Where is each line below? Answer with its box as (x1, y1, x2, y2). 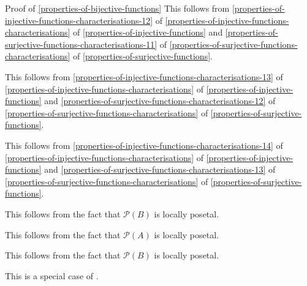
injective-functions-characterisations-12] (5, 13, 153, 26)
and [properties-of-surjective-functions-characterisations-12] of (44, 94, 276, 107)
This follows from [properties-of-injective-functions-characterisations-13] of (5, 70, 283, 83)
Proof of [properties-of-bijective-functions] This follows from (5, 2, 230, 14)
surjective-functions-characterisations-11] (5, 37, 157, 50)
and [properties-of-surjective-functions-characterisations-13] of (44, 163, 276, 176)
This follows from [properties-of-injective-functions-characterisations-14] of (5, 138, 283, 151)
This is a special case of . (5, 269, 99, 282)
